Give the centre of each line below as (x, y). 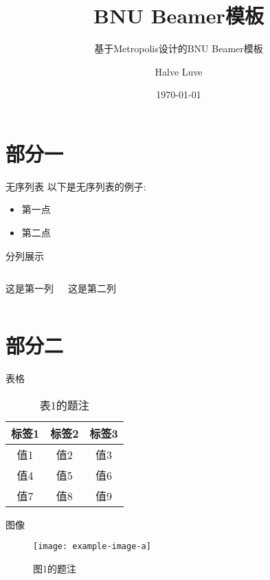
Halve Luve (179, 71)
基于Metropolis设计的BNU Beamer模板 (179, 48)
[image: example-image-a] (92, 547)
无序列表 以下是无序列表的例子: (76, 186)
